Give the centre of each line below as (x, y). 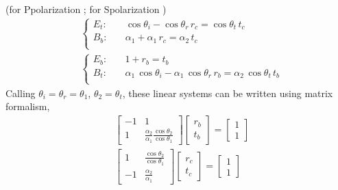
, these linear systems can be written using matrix (228, 93)
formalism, (28, 106)
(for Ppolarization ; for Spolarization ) (86, 9)
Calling (21, 93)
